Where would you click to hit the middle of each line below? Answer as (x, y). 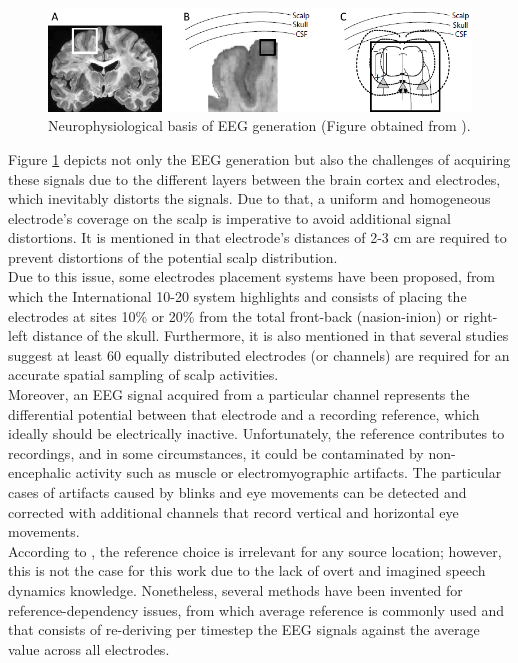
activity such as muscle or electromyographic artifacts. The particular (288, 472)
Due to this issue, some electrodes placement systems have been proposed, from (252, 276)
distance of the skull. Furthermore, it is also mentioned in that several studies (270, 335)
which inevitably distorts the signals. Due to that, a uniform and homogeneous (249, 198)
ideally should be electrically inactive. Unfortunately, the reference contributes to (256, 433)
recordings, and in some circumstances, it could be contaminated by (216, 452)
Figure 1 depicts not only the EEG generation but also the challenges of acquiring (259, 158)
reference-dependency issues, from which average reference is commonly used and (256, 609)
